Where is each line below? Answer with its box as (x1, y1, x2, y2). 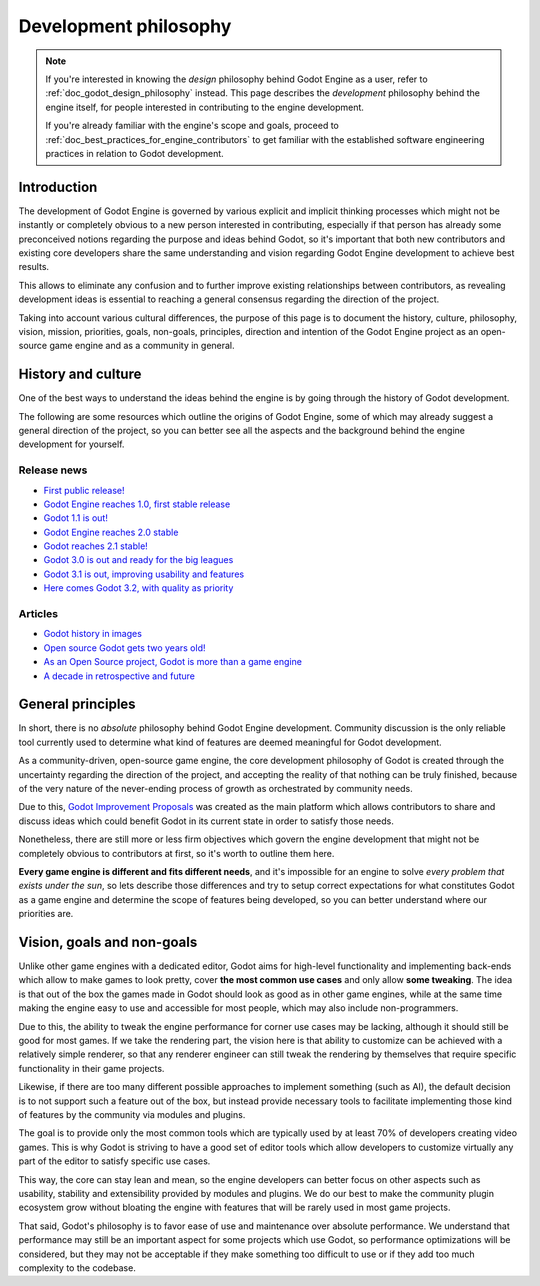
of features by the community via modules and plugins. (18, 1108, 246, 1120)
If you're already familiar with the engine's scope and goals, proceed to (45, 120, 339, 132)
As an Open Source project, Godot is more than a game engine (43, 656, 302, 668)
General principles (18, 696, 136, 713)
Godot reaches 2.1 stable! (43, 540, 149, 552)
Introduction (18, 178, 98, 195)
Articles (18, 607, 59, 621)
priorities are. (18, 908, 74, 920)
